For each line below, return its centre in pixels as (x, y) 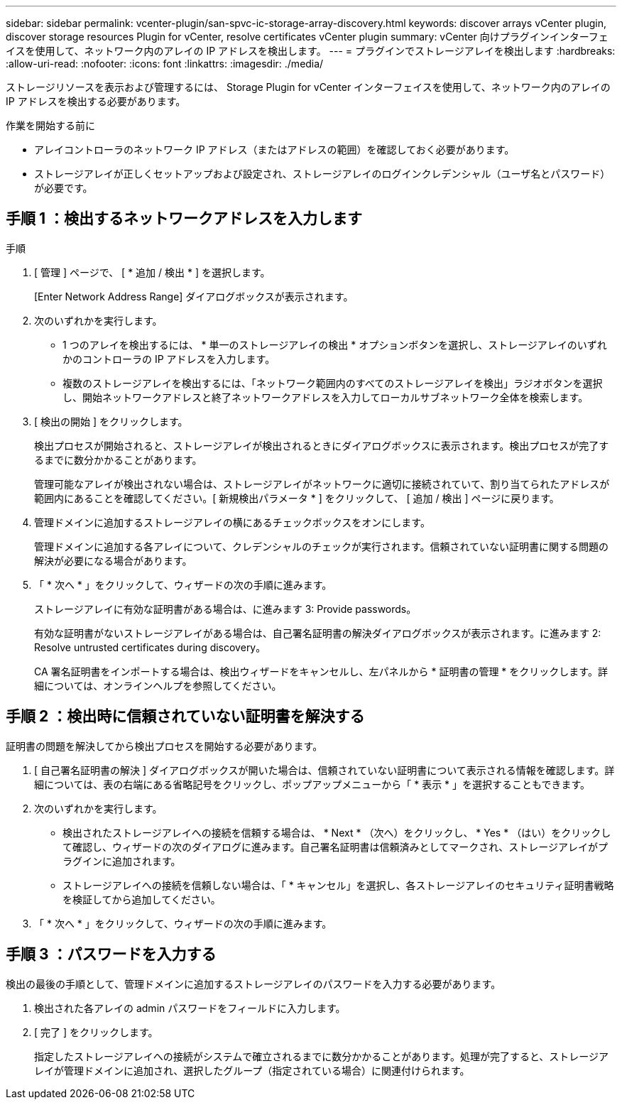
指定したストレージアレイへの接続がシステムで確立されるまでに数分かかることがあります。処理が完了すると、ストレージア (322, 1056)
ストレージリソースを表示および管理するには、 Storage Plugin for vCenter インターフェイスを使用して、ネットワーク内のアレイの (308, 87)
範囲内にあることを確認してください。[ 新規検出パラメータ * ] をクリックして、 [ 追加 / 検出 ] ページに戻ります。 (297, 498)
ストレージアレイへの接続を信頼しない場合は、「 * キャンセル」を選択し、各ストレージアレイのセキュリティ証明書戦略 (338, 885)
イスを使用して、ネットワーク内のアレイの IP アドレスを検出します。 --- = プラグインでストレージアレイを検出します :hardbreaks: (311, 51)
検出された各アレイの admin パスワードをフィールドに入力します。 (190, 1008)
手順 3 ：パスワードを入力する (111, 954)
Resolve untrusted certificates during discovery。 (150, 647)
